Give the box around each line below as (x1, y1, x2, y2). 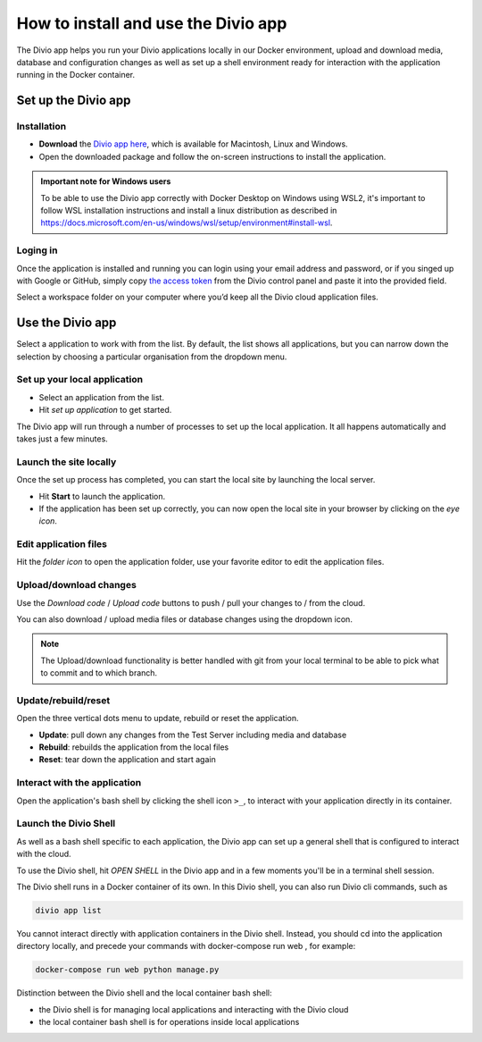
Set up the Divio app (16, 93, 131, 108)
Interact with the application (16, 777, 142, 789)
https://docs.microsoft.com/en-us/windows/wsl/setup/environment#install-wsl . (40, 217, 333, 228)
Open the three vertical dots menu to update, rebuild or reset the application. (16, 713, 299, 724)
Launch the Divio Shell (16, 818, 116, 830)
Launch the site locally (16, 456, 117, 468)
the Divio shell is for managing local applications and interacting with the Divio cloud (38, 1004, 349, 1014)
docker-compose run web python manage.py (35, 965, 220, 975)
